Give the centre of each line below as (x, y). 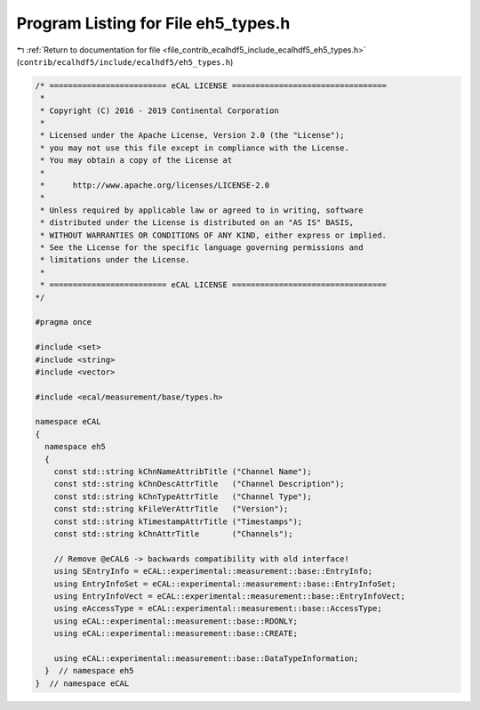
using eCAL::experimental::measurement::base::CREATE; (176, 633)
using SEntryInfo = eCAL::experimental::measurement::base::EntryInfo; (213, 571)
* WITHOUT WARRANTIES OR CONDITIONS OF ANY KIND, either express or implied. (213, 235)
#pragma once (64, 322)
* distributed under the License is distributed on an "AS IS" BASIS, (197, 223)
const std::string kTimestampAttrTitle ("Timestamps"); (178, 521)
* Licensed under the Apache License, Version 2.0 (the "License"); (192, 135)
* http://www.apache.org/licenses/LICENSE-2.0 (155, 186)
